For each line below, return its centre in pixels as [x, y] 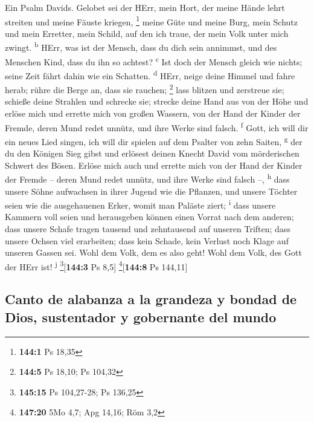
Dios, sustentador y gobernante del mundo [141, 316]
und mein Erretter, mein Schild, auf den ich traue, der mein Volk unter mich [147, 33]
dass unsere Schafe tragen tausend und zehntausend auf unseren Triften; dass [148, 229]
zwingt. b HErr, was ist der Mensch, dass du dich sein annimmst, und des [141, 47]
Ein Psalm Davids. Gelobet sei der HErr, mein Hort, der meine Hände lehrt [145, 7]
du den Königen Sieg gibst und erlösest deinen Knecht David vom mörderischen [152, 153]
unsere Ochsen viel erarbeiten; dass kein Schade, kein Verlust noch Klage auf [147, 240]
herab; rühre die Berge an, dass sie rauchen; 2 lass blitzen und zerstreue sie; [145, 89]
